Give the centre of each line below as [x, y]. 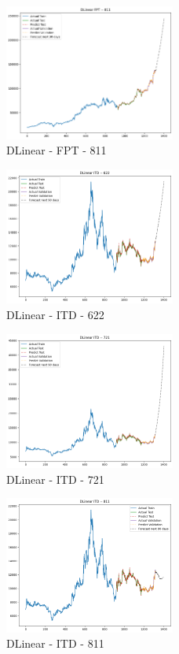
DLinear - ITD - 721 [55, 479]
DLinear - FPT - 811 [57, 150]
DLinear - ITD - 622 [55, 314]
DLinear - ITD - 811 [55, 643]
